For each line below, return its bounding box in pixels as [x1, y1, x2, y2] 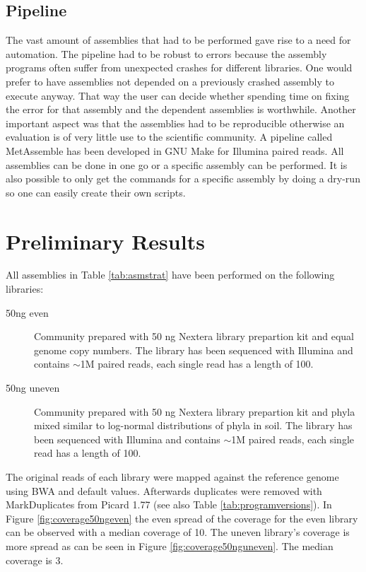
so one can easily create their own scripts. [6, 185, 186, 199]
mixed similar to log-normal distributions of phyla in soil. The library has [34, 418, 353, 433]
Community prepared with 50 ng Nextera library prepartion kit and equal [34, 329, 354, 344]
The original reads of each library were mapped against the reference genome [6, 469, 339, 484]
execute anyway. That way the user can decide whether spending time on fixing [6, 88, 350, 103]
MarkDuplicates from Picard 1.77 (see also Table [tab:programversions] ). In [6, 497, 332, 512]
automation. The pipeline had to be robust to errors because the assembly [6, 46, 327, 61]
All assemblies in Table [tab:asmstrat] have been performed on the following [6, 267, 335, 282]
